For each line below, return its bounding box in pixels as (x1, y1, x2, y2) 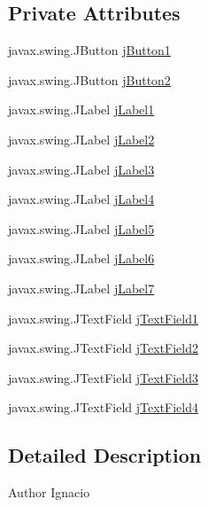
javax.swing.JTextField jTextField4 (8, 398, 198, 417)
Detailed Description (8, 441, 202, 469)
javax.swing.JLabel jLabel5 (8, 219, 155, 238)
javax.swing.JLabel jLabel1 (8, 100, 155, 119)
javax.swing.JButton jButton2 (8, 70, 171, 89)
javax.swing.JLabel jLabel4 (8, 190, 155, 208)
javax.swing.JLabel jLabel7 (8, 278, 155, 297)
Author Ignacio (8, 483, 90, 502)
